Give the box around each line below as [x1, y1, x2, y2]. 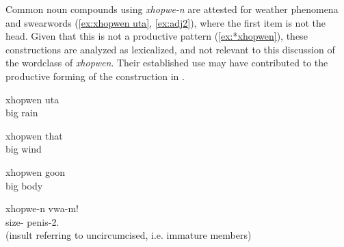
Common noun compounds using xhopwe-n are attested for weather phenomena [5, 2, 339, 16]
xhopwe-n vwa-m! [5, 201, 79, 216]
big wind [5, 142, 42, 156]
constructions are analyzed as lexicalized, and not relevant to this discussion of [5, 42, 335, 56]
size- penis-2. [5, 214, 59, 229]
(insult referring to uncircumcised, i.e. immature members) [5, 228, 252, 242]
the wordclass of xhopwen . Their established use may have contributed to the [5, 55, 328, 70]
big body [5, 178, 43, 192]
